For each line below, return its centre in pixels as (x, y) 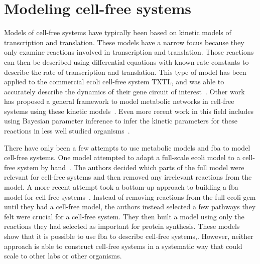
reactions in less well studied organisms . (67, 131)
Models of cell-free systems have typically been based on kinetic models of (118, 32)
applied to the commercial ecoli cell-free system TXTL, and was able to (114, 82)
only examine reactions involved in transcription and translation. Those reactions (129, 52)
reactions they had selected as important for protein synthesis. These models (122, 226)
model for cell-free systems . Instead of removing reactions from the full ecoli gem (130, 196)
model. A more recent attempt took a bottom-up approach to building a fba (121, 187)
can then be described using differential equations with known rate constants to (126, 61)
